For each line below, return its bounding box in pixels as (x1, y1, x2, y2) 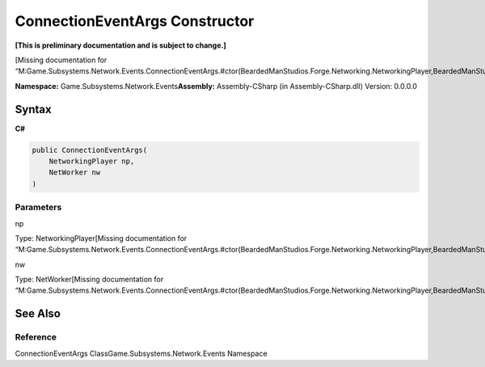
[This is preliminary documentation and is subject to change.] (15, 40, 226, 50)
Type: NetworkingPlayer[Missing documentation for (15, 233, 188, 243)
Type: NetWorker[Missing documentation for (15, 275, 164, 285)
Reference (15, 331, 57, 343)
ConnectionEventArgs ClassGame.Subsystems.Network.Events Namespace (15, 348, 268, 358)
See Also (15, 307, 61, 321)
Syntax (15, 102, 52, 116)
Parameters (15, 202, 62, 213)
